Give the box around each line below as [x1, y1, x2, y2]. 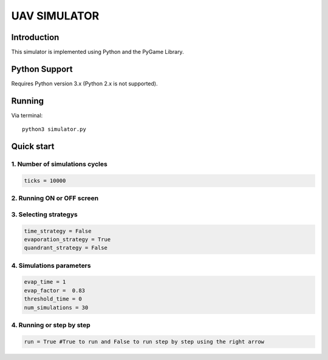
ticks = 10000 [24, 177, 66, 184]
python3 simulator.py [22, 126, 86, 133]
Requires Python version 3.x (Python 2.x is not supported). [11, 79, 158, 87]
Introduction [11, 32, 60, 42]
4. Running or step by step [11, 321, 91, 329]
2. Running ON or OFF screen [11, 194, 99, 202]
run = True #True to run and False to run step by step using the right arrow [24, 338, 264, 345]
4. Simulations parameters [11, 261, 91, 270]
